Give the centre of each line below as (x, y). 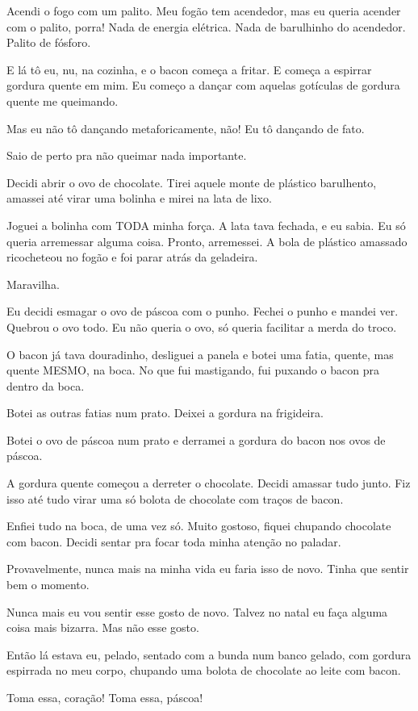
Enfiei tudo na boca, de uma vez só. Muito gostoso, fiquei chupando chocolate (199, 526)
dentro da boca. (46, 385)
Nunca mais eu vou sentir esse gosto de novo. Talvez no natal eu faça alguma (197, 611)
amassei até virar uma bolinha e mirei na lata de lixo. (139, 198)
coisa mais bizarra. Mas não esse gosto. (103, 627)
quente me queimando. (63, 100)
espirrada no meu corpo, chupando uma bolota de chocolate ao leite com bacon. (204, 670)
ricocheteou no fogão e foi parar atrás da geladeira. (132, 257)
